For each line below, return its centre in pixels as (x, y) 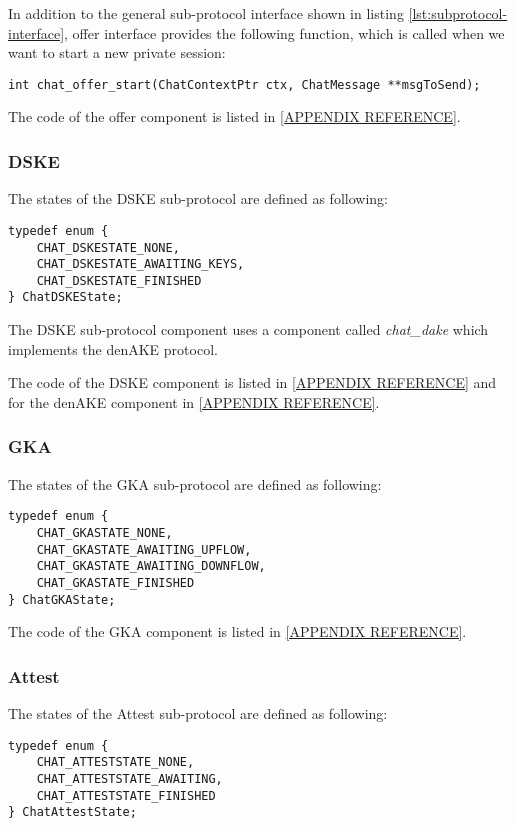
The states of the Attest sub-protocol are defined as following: (198, 713)
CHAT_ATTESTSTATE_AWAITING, (129, 778)
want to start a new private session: (117, 52)
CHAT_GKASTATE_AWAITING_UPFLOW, (144, 549)
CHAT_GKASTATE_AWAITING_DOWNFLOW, (151, 566)
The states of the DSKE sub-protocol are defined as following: (198, 198)
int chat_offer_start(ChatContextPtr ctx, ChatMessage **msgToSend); (244, 84)
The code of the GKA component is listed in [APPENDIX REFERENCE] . (237, 631)
